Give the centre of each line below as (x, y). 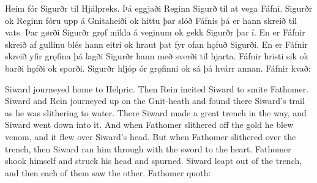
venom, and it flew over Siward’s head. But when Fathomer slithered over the (151, 136)
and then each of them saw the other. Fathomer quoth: (108, 172)
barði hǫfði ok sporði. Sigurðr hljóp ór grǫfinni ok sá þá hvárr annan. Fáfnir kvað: (158, 68)
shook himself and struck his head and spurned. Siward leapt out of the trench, (154, 161)
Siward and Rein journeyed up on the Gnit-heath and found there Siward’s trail (155, 101)
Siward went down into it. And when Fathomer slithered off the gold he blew (149, 125)
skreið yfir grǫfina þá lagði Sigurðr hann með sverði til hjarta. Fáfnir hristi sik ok (157, 56)
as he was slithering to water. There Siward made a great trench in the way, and (156, 112)
